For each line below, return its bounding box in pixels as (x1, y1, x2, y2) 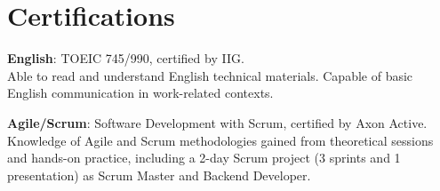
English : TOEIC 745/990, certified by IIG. (7, 49, 244, 68)
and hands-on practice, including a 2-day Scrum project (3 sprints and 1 (7, 148, 401, 167)
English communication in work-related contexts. (7, 84, 274, 102)
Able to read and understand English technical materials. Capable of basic (7, 66, 413, 84)
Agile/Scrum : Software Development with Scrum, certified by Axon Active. (7, 113, 428, 131)
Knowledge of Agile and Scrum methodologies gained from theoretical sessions (7, 131, 434, 149)
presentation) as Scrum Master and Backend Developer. (7, 165, 311, 184)
